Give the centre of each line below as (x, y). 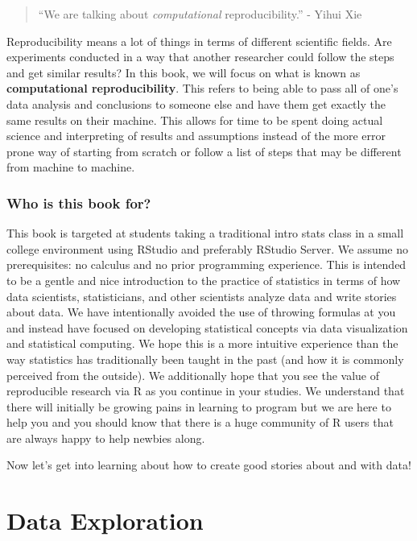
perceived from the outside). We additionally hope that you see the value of (193, 375)
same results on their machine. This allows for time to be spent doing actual (195, 120)
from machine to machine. (71, 167)
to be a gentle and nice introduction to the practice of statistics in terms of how (204, 280)
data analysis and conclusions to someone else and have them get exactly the (196, 103)
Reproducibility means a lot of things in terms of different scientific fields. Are (199, 41)
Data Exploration (105, 520)
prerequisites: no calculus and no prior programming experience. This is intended (206, 264)
